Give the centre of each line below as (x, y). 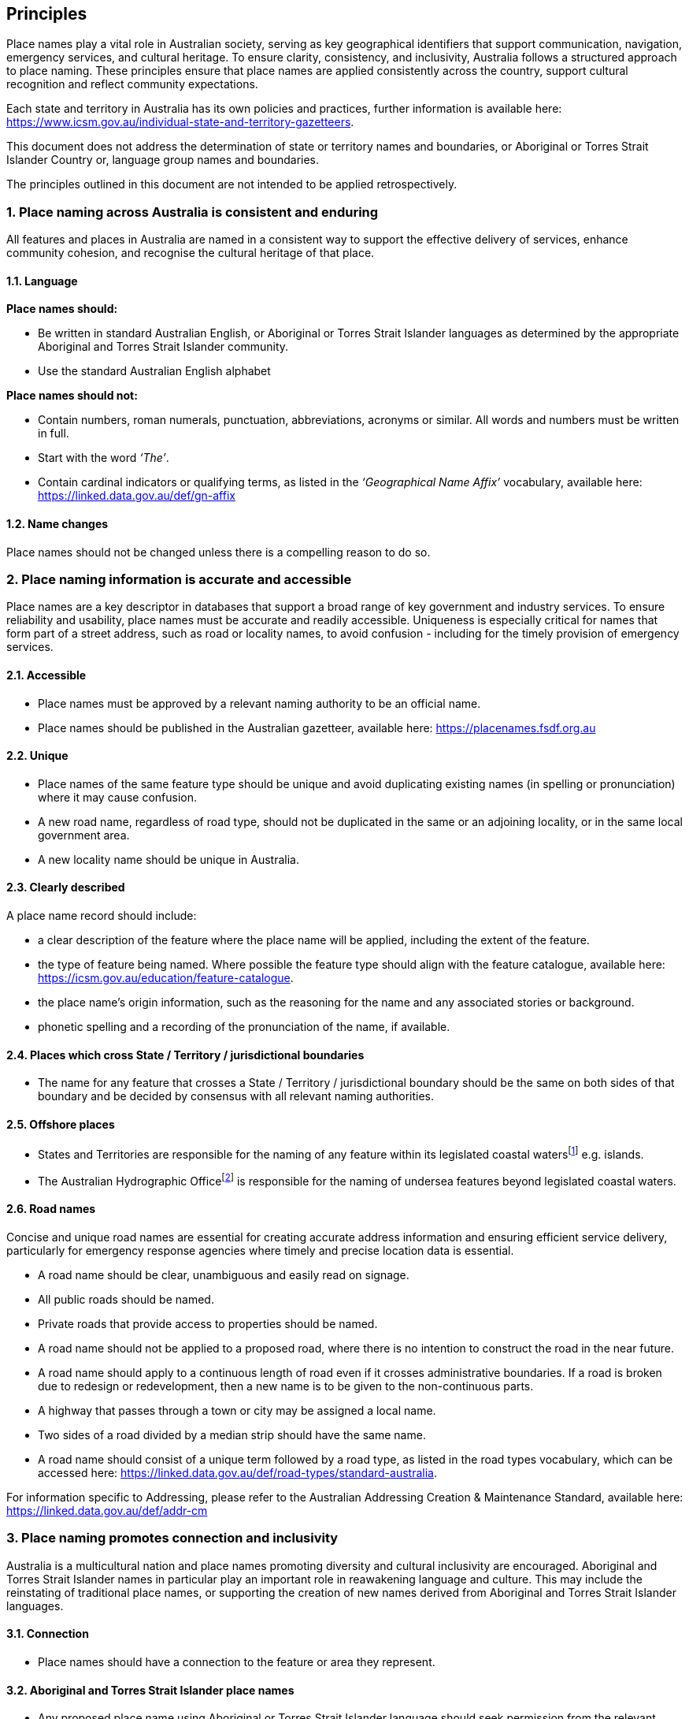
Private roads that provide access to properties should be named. (208, 1323)
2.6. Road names (51, 1209)
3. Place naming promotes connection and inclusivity (172, 1538)
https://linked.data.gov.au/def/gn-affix (137, 496)
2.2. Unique (37, 756)
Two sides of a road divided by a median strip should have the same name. (232, 1434)
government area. (84, 835)
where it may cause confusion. (118, 797)
